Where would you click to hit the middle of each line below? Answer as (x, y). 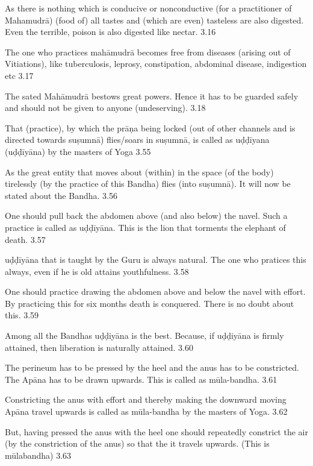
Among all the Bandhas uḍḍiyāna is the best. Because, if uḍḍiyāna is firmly (144, 335)
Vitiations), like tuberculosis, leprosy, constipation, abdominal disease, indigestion (156, 64)
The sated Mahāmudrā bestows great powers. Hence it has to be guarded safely (152, 96)
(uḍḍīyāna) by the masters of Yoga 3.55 (78, 151)
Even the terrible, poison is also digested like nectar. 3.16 (110, 32)
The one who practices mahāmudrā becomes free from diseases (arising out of (148, 52)
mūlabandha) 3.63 (38, 455)
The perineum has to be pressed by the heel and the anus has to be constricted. (152, 367)
